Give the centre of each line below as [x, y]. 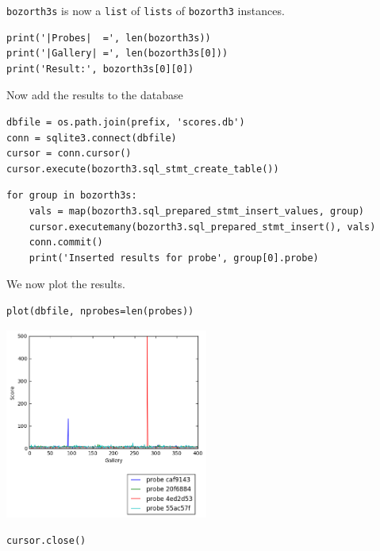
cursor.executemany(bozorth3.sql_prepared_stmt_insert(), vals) [202, 227]
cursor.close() [46, 540]
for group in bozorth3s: [72, 196]
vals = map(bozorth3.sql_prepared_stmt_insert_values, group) [197, 211]
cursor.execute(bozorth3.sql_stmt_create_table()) [143, 169]
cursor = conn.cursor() [69, 154]
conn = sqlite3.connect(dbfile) [92, 138]
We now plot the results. [66, 284]
